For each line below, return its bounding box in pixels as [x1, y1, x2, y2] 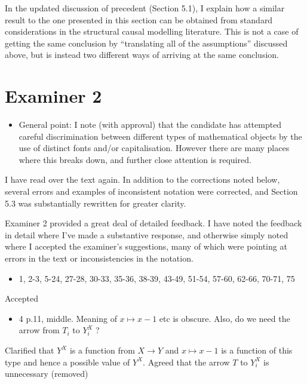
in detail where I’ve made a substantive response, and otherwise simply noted [5, 228, 288, 241]
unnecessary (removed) [5, 367, 88, 380]
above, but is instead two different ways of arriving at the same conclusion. [5, 48, 279, 61]
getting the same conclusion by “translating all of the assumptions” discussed [5, 36, 288, 49]
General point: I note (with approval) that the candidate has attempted [19, 118, 282, 131]
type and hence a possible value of [5, 355, 130, 368]
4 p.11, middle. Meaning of [19, 312, 117, 324]
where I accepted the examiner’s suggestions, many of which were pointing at [5, 240, 287, 253]
